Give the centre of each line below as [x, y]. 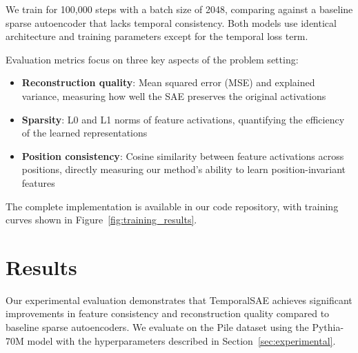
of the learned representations [84, 133]
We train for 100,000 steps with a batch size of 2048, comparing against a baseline [179, 9]
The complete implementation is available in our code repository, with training [172, 206]
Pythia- [328, 327]
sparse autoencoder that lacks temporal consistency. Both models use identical [171, 22]
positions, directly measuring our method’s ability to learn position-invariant [184, 169]
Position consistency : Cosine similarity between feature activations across [183, 155]
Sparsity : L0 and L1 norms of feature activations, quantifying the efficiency [183, 119]
